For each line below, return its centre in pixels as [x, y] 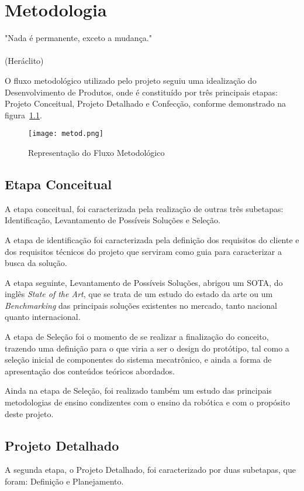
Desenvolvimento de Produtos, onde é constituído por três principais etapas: [141, 92]
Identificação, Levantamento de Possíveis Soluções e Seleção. [113, 220]
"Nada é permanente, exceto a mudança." [78, 38]
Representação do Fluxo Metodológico [96, 152]
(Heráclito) [24, 61]
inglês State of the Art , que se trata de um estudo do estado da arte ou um [139, 294]
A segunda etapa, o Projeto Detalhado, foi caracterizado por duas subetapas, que [150, 470]
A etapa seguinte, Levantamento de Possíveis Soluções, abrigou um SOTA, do [144, 282]
